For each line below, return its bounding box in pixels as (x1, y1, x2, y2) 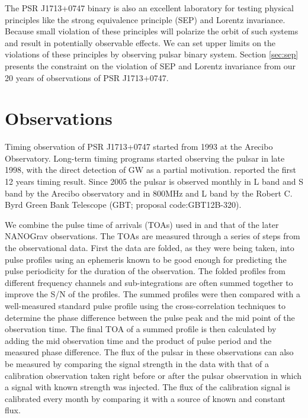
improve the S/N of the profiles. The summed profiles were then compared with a (5, 288, 300, 300)
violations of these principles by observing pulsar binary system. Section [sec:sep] (5, 48, 299, 60)
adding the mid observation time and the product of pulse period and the (5, 334, 272, 346)
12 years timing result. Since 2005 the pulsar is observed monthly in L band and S (5, 175, 303, 188)
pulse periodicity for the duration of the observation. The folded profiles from (5, 265, 285, 277)
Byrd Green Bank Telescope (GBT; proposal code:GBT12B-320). (5, 198, 242, 211)
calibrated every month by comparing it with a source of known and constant (5, 392, 285, 404)
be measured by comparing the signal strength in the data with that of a (5, 357, 269, 369)
